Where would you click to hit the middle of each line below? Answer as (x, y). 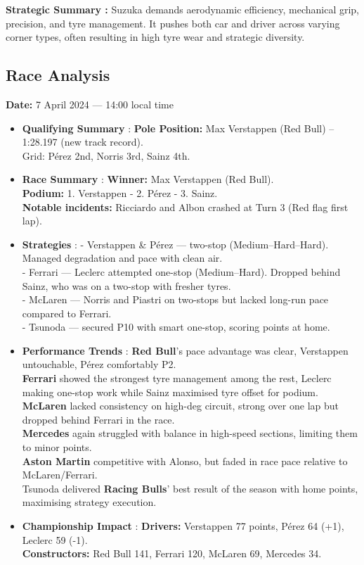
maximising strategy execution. (89, 502)
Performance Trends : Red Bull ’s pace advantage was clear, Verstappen (185, 350)
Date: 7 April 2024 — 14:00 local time (90, 104)
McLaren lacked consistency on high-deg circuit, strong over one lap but (180, 406)
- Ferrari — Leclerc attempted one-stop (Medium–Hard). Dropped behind (181, 271)
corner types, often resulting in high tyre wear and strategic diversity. (155, 37)
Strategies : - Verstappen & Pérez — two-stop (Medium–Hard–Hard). (175, 244)
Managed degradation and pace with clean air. (122, 258)
